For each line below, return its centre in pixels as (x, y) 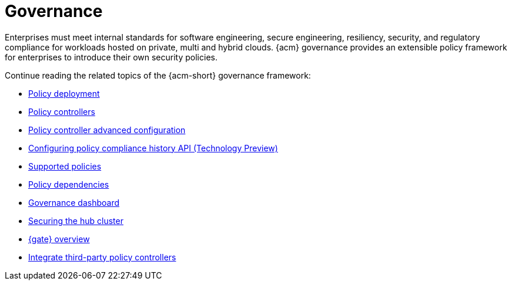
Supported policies (65, 166)
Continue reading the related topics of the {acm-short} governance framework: (158, 75)
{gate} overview (59, 239)
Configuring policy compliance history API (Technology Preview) (153, 148)
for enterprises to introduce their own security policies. (111, 57)
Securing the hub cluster (76, 220)
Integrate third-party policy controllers (102, 257)
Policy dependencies (69, 184)
